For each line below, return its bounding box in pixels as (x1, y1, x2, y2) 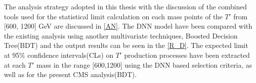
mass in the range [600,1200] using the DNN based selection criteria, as (36, 59, 252, 70)
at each (4, 59, 26, 70)
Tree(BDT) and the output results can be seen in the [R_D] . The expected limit (4, 40, 249, 50)
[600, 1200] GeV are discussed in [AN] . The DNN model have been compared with (4, 21, 253, 31)
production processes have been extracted (124, 49, 250, 60)
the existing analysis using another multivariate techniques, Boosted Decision (4, 30, 238, 41)
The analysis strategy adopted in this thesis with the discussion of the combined (4, 1, 247, 11)
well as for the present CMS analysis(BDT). (4, 69, 137, 80)
